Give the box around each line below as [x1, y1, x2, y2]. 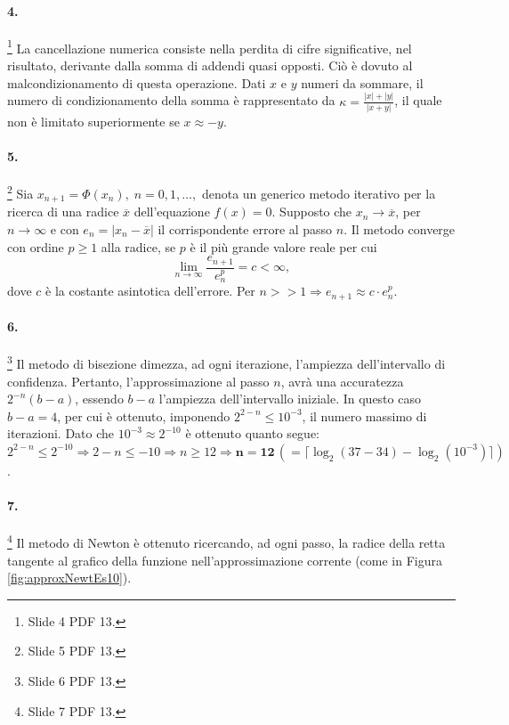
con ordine [7, 237, 64, 256]
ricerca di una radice [7, 202, 119, 221]
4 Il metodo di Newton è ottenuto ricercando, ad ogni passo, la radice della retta [7, 531, 446, 551]
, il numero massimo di [302, 406, 427, 425]
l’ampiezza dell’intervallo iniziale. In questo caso [158, 389, 421, 408]
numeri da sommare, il [301, 73, 424, 92]
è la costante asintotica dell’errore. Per [45, 281, 255, 300]
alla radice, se [101, 237, 176, 256]
